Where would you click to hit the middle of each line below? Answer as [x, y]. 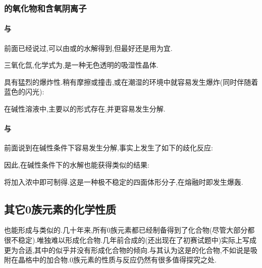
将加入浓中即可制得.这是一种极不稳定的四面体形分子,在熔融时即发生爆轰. [124, 181]
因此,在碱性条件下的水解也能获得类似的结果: [77, 165]
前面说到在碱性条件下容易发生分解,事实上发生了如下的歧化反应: [109, 148]
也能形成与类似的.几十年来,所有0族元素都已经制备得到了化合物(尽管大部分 [126, 230]
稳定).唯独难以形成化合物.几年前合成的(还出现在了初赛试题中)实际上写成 [137, 239]
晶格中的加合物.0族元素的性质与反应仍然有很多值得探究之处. [117, 260]
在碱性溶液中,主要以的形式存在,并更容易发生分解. [85, 109]
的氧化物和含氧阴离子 [45, 8]
